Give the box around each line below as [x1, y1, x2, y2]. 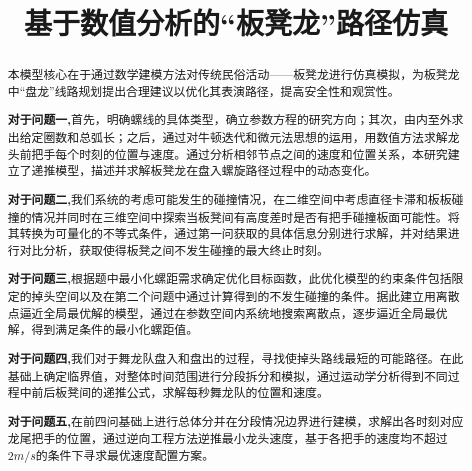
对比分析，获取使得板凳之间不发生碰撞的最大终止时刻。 [19, 241, 329, 258]
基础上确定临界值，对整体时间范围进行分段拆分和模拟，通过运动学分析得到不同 [7, 367, 448, 384]
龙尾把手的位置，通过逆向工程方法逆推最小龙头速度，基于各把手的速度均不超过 [7, 430, 448, 447]
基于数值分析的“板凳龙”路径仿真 [24, 2, 448, 43]
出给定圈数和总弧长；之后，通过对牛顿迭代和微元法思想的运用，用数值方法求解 [7, 129, 448, 146]
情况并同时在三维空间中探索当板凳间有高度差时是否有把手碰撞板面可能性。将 [31, 208, 460, 225]
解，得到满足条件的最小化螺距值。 [7, 321, 199, 338]
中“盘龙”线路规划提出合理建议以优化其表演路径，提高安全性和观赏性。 [7, 82, 400, 99]
